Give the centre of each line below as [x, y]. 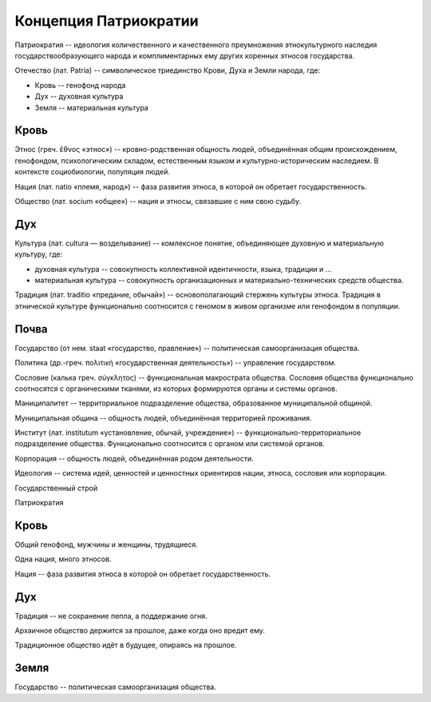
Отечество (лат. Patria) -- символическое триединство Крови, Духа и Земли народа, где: [168, 70]
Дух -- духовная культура [79, 97]
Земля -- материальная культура [92, 107]
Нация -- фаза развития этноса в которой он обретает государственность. [143, 574]
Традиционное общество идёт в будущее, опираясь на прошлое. [126, 645]
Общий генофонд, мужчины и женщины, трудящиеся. [107, 544]
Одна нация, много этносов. [63, 559]
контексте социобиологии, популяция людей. [93, 172]
